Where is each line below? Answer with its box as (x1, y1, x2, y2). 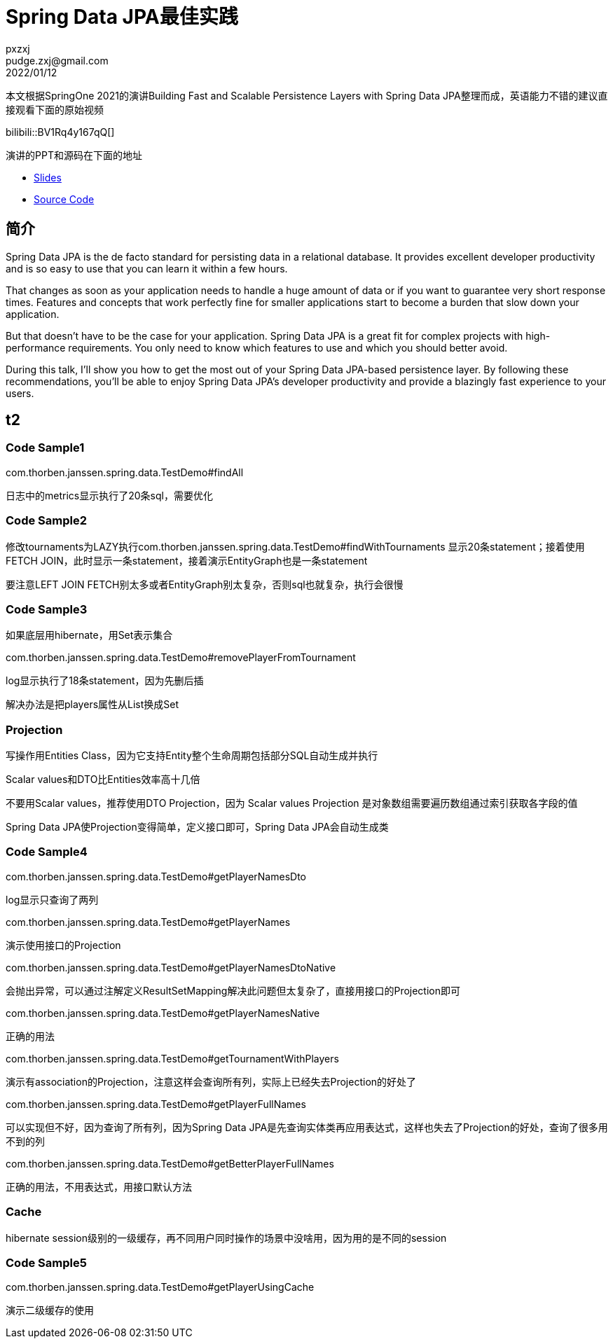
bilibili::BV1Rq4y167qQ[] (6, 125, 115, 138)
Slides (34, 171, 62, 183)
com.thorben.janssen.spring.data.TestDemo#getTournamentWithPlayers (6, 1052, 339, 1065)
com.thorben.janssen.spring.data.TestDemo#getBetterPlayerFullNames (6, 1157, 334, 1170)
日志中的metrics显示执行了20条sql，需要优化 (6, 489, 213, 501)
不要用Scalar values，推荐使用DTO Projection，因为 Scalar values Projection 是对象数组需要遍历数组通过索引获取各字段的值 (6, 797, 578, 810)
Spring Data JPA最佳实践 (6, 5, 238, 29)
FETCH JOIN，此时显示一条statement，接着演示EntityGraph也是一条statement (6, 554, 368, 567)
